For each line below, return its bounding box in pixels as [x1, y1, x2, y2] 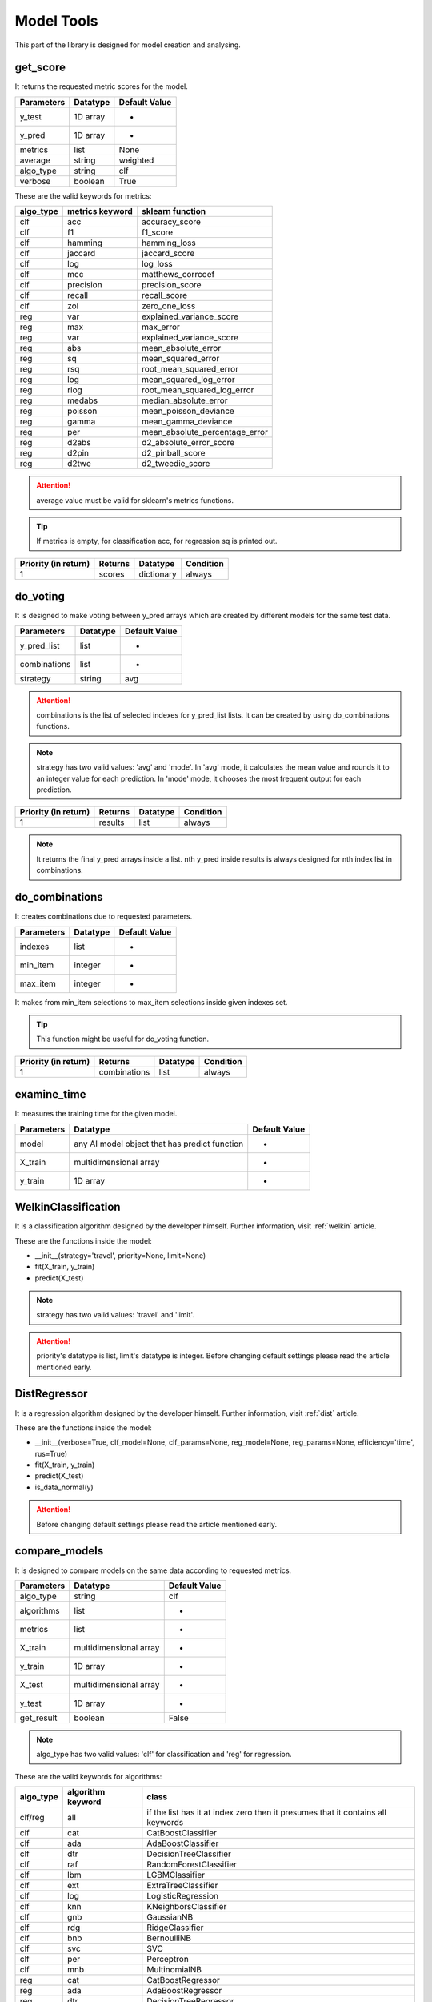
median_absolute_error [141, 395, 228, 406]
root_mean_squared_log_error [141, 384, 254, 396]
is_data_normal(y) [34, 1482, 94, 1492]
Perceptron [146, 1954, 190, 1965]
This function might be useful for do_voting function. [36, 1034, 210, 1044]
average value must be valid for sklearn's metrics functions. [36, 495, 234, 505]
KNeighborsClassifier [146, 1901, 227, 1912]
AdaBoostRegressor [146, 1985, 222, 1996]
